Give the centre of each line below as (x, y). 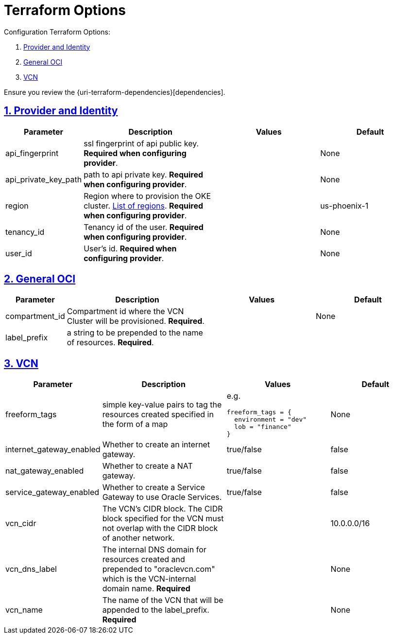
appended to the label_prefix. (156, 610)
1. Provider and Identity (61, 111)
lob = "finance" (263, 427)
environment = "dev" (271, 420)
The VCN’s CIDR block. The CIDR (162, 509)
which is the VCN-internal (149, 579)
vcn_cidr (21, 523)
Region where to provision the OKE (147, 196)
